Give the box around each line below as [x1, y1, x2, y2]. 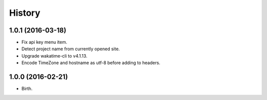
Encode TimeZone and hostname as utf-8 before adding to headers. [21, 60, 161, 66]
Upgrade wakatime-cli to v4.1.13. [21, 53, 88, 59]
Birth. [21, 86, 33, 92]
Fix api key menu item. [21, 39, 68, 45]
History [9, 7, 41, 18]
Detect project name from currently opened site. [21, 46, 120, 52]
